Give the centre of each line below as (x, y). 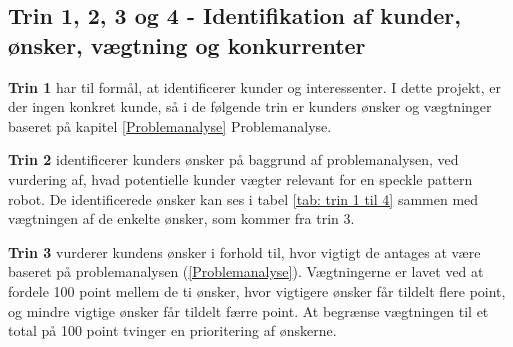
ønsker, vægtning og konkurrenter (187, 44)
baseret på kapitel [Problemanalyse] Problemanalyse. (170, 125)
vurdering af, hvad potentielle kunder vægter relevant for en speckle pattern (240, 178)
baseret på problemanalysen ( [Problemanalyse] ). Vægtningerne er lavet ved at (246, 271)
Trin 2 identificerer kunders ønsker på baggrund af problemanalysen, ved (233, 159)
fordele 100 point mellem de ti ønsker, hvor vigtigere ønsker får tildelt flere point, (257, 290)
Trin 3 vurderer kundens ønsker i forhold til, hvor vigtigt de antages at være (244, 251)
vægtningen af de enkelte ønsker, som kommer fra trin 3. (181, 218)
